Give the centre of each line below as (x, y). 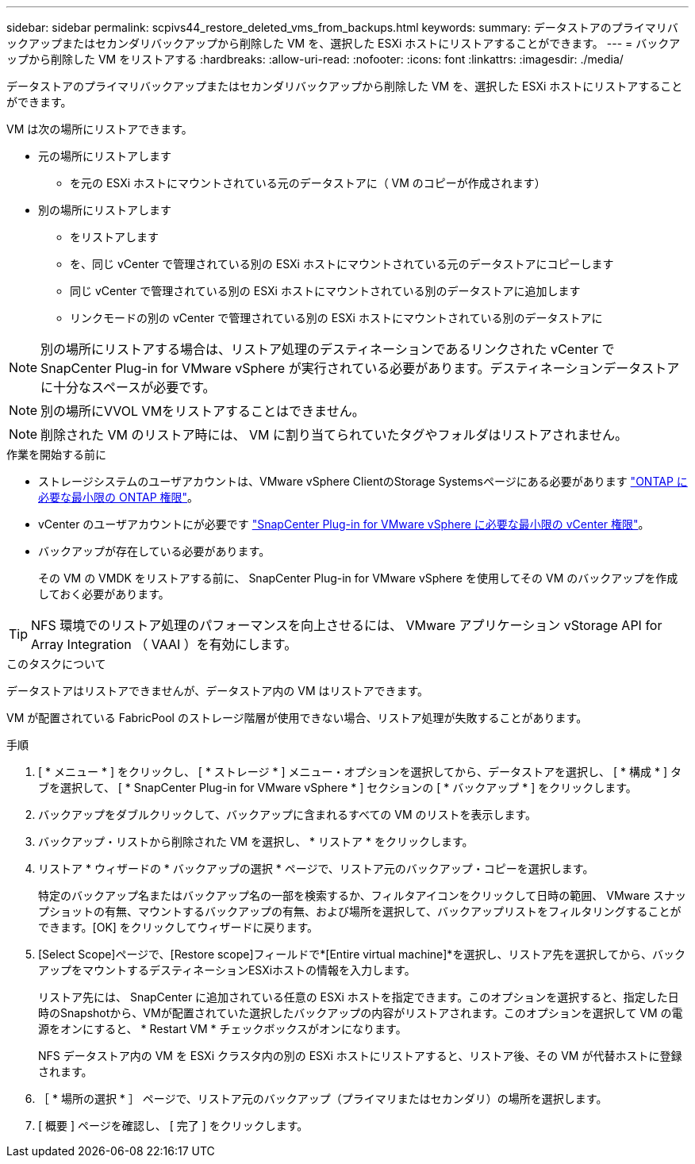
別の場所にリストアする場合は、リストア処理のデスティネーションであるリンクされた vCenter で (328, 349)
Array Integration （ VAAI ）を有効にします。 (164, 644)
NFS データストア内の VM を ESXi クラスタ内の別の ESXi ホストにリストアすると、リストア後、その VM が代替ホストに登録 (360, 1056)
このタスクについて (56, 664)
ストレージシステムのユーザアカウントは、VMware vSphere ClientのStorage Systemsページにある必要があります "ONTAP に (363, 481)
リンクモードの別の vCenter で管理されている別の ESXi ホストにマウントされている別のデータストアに (336, 318)
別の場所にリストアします (105, 210)
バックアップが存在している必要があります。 (154, 551)
